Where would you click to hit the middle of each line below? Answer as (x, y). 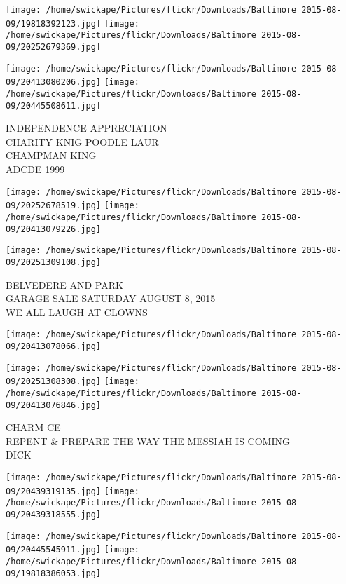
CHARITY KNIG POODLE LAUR (82, 141)
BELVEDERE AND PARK (64, 284)
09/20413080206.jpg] (54, 82)
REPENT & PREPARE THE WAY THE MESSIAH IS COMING (148, 441)
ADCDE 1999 (35, 169)
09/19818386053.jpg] (54, 573)
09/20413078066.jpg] (54, 346)
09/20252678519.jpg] (54, 206)
